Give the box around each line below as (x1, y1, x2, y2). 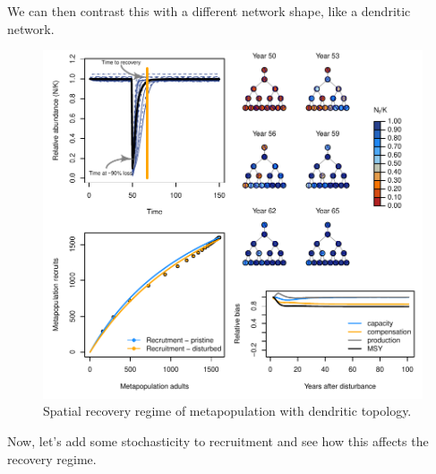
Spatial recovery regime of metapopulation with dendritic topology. (43, 401, 412, 420)
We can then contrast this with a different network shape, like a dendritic (7, 2, 411, 20)
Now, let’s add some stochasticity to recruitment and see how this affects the (7, 432, 429, 451)
